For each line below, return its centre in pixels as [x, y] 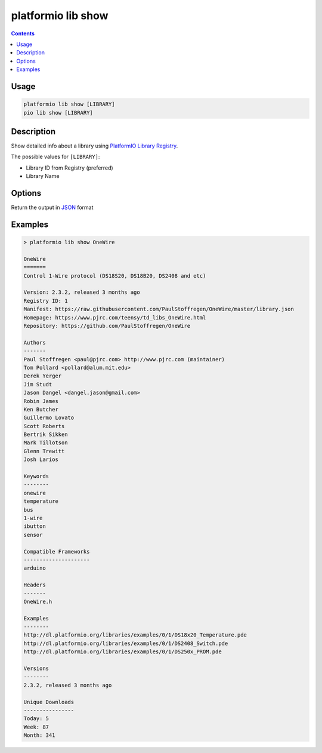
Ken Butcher [41, 409]
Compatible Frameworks [57, 551]
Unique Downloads [49, 702]
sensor [33, 535]
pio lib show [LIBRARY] [58, 113]
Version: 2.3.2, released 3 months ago [82, 292]
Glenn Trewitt [44, 451]
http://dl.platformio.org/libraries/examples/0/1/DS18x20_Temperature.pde [135, 635]
